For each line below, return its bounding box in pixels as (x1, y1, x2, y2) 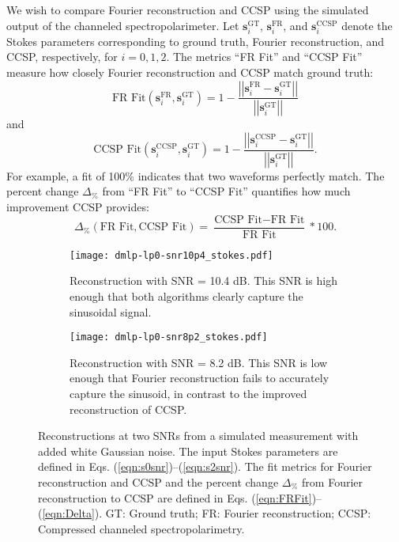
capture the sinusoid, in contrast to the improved (70, 385, 307, 401)
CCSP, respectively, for (6, 48, 118, 65)
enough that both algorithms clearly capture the (70, 287, 303, 304)
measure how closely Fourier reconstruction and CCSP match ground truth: (6, 63, 374, 80)
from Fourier (302, 473, 363, 490)
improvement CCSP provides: (6, 199, 149, 215)
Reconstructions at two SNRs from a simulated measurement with (38, 427, 359, 444)
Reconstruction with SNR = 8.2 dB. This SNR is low (70, 354, 328, 370)
